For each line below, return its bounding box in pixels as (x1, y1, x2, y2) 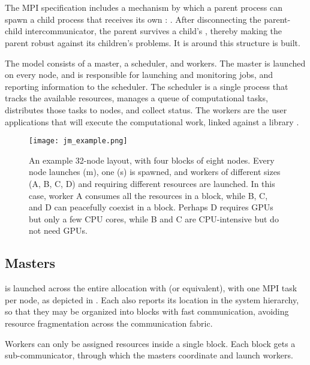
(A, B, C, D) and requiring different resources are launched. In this (29, 177, 275, 189)
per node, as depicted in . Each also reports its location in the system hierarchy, (5, 293, 299, 306)
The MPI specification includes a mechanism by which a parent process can (5, 1, 283, 14)
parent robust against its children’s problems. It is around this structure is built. (5, 36, 300, 49)
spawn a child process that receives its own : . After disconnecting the (5, 13, 261, 25)
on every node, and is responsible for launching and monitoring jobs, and (5, 68, 273, 81)
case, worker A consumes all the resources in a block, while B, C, (29, 189, 268, 201)
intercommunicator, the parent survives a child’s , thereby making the (25, 25, 282, 37)
